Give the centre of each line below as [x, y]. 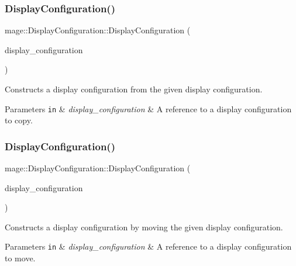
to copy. [19, 120]
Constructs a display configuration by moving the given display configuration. [144, 227]
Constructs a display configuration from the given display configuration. [134, 89]
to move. [20, 258]
